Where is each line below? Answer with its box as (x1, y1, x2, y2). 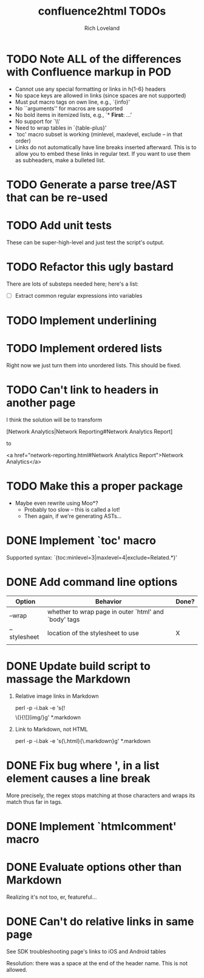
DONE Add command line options (6, 575, 178, 589)
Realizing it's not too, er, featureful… (6, 893, 97, 901)
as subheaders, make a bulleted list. (15, 157, 106, 164)
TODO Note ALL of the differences (6, 52, 182, 66)
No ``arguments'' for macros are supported (15, 105, 123, 112)
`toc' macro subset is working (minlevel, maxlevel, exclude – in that (15, 130, 183, 138)
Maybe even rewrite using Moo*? (15, 499, 98, 507)
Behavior (95, 597, 122, 605)
